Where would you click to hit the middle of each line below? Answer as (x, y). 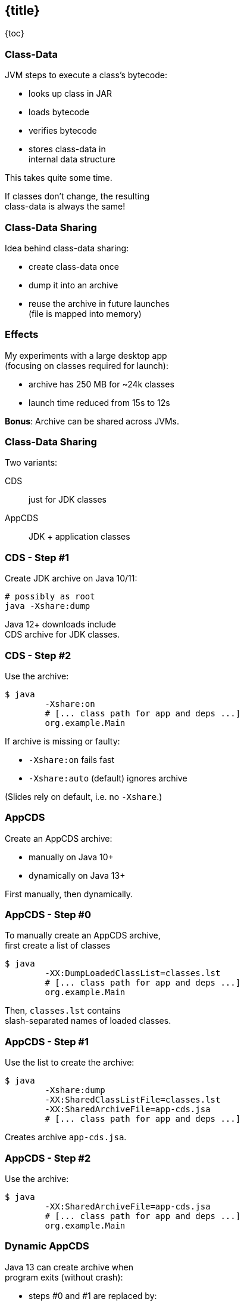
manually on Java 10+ (71, 857)
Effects (22, 335)
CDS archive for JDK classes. (62, 635)
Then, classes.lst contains (63, 1011)
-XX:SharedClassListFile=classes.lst (133, 1100)
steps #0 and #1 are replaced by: (93, 1295)
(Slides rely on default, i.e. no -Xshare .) (84, 796)
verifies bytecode (63, 131)
